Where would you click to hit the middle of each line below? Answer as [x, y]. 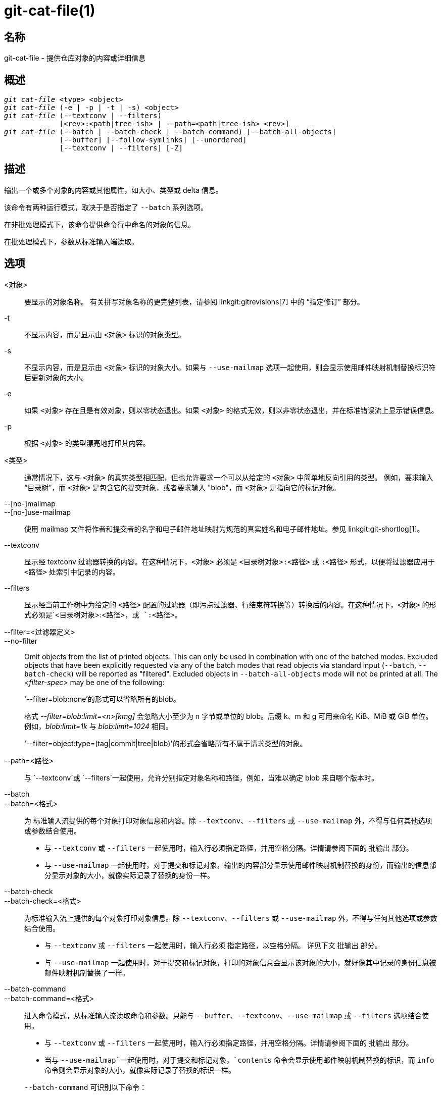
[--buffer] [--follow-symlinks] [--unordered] [153, 140]
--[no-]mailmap [30, 503]
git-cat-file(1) [50, 11]
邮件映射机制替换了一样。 [87, 972]
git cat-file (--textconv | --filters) [83, 116]
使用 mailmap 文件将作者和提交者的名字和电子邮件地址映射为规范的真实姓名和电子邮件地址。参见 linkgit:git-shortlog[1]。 [224, 529]
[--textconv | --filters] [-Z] [121, 148]
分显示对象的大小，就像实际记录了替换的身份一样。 [129, 875]
